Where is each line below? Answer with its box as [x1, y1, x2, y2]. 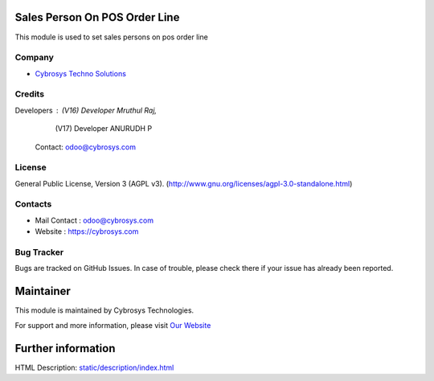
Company [14, 52, 54, 63]
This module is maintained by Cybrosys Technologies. [14, 305, 194, 315]
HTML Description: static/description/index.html [14, 363, 174, 372]
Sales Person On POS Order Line [14, 10, 180, 24]
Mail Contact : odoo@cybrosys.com [35, 215, 154, 225]
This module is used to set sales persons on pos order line [14, 32, 208, 42]
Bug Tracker [14, 247, 64, 258]
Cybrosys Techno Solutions [35, 68, 126, 78]
